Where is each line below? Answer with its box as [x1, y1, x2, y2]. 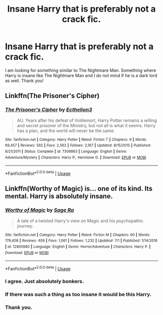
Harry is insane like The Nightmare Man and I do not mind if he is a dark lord [5, 72, 158, 78]
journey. [16, 223, 33, 229]
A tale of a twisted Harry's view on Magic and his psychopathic [16, 217, 144, 224]
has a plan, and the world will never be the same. [16, 128, 115, 133]
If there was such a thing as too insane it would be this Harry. [5, 291, 152, 298]
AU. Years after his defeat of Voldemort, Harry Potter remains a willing [16, 117, 157, 123]
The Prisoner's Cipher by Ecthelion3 [5, 106, 92, 113]
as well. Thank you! [5, 78, 44, 83]
